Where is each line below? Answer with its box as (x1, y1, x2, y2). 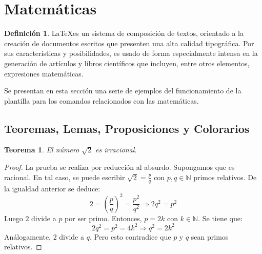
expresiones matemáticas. (4, 68, 84, 79)
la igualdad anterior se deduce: (4, 183, 100, 193)
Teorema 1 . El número (4, 144, 79, 155)
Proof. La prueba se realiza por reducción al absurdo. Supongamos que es (4, 162, 235, 172)
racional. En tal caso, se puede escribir (4, 171, 125, 182)
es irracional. (95, 144, 137, 155)
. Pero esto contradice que (89, 231, 171, 242)
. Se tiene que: (198, 212, 243, 223)
